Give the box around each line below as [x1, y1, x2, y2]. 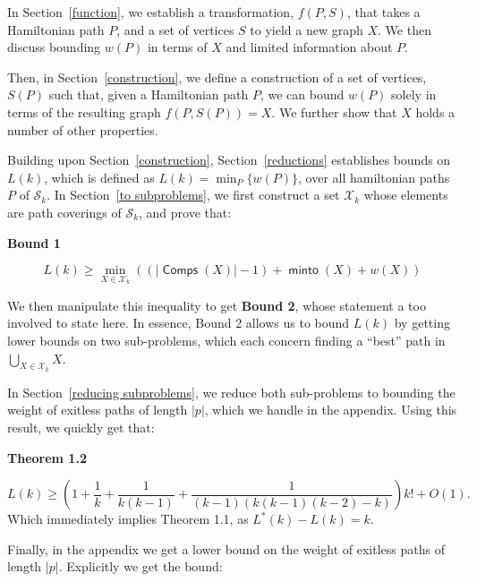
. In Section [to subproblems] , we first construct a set [47, 185, 340, 204]
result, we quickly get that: [7, 417, 155, 436]
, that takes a [346, 3, 421, 21]
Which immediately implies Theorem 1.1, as [7, 509, 249, 528]
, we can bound [260, 85, 345, 104]
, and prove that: [139, 202, 232, 221]
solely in [391, 85, 437, 104]
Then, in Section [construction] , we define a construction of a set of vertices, [7, 67, 427, 86]
